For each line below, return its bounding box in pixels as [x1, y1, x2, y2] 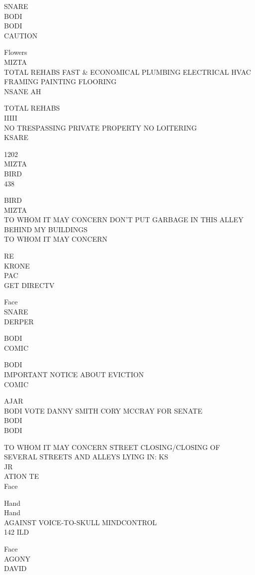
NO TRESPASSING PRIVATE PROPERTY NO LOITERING [4, 122, 197, 133]
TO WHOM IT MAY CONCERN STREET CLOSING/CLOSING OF [4, 441, 220, 452]
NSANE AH [4, 86, 41, 96]
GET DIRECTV [4, 280, 55, 290]
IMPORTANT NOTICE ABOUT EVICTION [4, 369, 144, 379]
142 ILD [4, 527, 29, 537]
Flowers [4, 47, 27, 57]
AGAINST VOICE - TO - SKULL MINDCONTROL [4, 517, 157, 527]
